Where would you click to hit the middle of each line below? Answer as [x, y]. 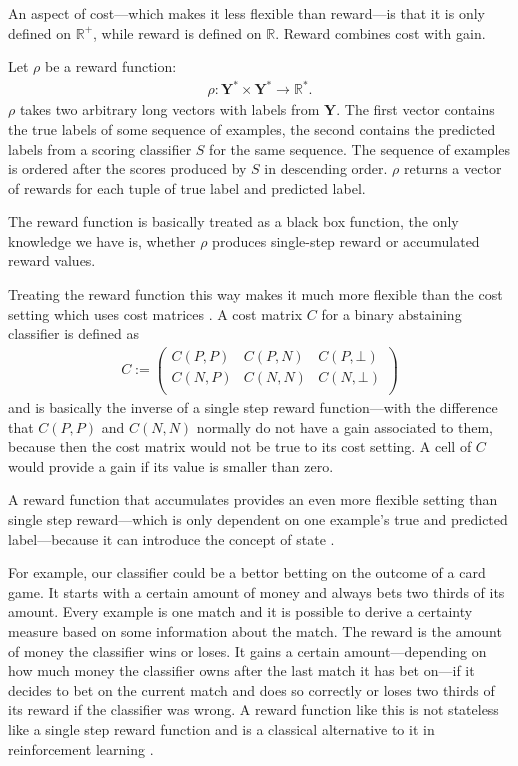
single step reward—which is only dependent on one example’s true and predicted [258, 519]
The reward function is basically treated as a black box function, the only [233, 221]
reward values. [52, 260]
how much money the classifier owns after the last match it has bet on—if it [241, 670]
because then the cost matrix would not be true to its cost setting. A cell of [240, 446]
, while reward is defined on [177, 32]
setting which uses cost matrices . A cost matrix [155, 313]
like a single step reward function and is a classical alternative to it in [221, 728]
